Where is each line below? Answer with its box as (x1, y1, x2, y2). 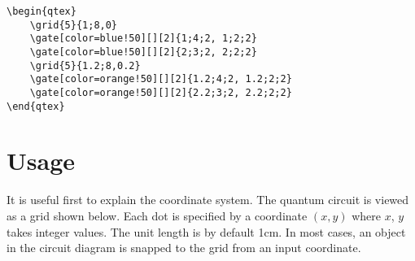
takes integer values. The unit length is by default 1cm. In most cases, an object (7, 223, 406, 240)
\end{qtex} (7, 100, 65, 112)
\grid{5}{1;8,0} (29, 19, 118, 31)
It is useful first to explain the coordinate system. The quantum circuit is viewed (7, 191, 409, 208)
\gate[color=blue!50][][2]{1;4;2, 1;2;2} (29, 33, 257, 45)
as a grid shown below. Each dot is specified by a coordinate (7, 207, 308, 224)
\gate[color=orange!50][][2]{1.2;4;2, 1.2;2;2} (29, 73, 292, 85)
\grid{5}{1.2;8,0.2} (29, 59, 141, 72)
